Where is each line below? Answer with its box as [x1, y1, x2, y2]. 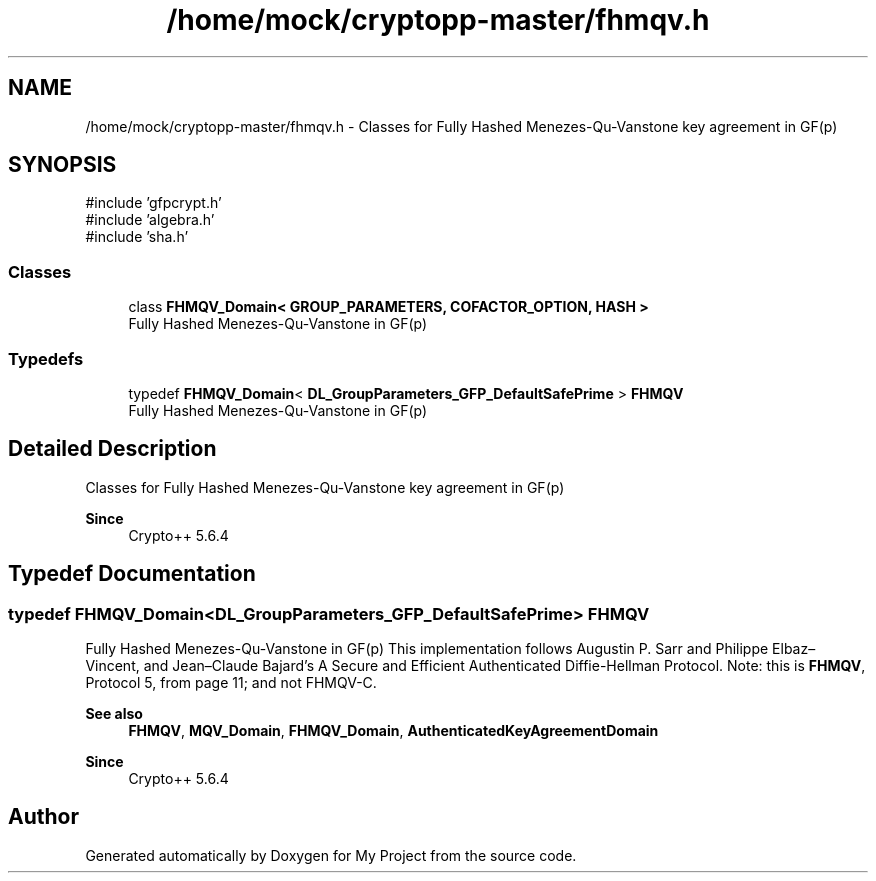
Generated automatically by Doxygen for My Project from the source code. [85, 846, 577, 864]
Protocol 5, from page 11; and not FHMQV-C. [85, 674, 377, 691]
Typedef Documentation [8, 561, 256, 587]
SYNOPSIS [8, 152, 117, 178]
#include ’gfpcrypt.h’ [85, 194, 222, 212]
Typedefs [8, 348, 84, 369]
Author [8, 804, 79, 830]
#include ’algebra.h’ [85, 211, 215, 229]
